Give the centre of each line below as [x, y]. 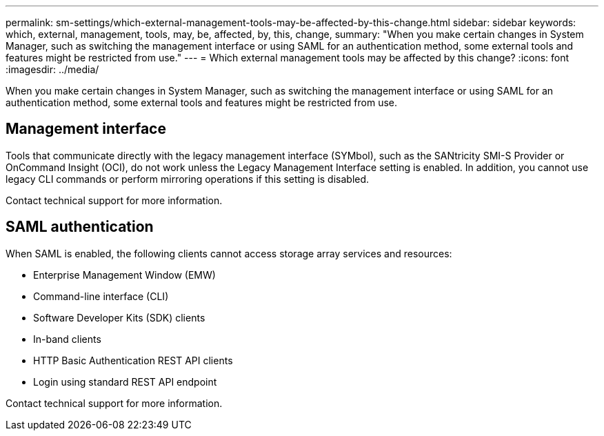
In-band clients [67, 339]
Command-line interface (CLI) [101, 296]
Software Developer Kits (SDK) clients [119, 317]
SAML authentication [80, 227]
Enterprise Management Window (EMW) [124, 275]
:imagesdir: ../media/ [52, 69]
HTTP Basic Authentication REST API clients [133, 360]
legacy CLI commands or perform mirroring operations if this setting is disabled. [188, 179]
